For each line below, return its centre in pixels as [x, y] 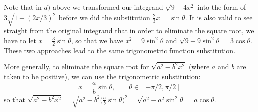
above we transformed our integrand [108, 7]
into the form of [222, 7]
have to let [20, 40]
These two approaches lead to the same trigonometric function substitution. [120, 50]
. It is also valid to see [219, 17]
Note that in [23, 7]
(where [199, 67]
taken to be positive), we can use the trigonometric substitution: [102, 77]
